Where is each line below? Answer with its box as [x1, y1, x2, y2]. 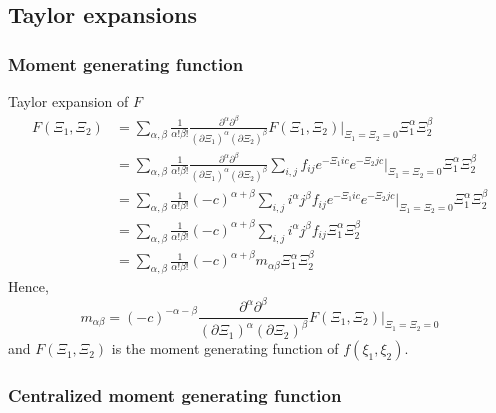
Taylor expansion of [8, 91, 129, 111]
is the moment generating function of [111, 338, 339, 359]
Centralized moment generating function [8, 383, 342, 408]
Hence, [8, 275, 49, 296]
